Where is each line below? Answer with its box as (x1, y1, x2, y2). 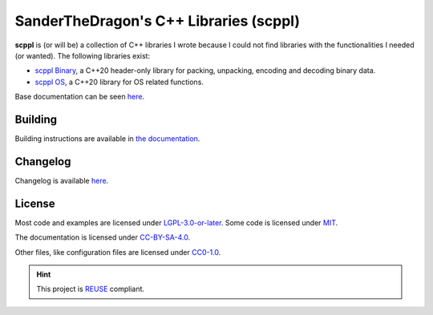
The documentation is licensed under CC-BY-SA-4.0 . (14, 232, 191, 242)
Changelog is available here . (14, 176, 109, 185)
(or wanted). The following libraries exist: (14, 50, 151, 60)
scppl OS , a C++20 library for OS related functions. (34, 77, 204, 87)
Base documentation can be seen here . (14, 92, 145, 102)
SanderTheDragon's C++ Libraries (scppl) (14, 12, 301, 30)
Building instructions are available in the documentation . (14, 134, 200, 143)
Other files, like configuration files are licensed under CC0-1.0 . (14, 247, 221, 256)
